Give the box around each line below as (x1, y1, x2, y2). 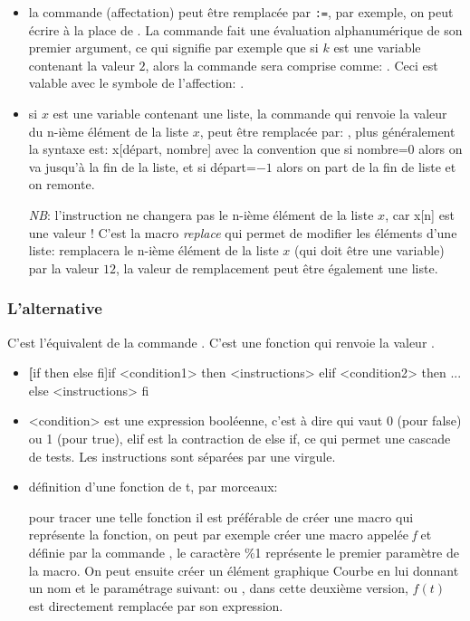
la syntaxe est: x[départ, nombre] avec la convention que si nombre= (28, 139, 408, 158)
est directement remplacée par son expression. (28, 596, 283, 615)
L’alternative (7, 297, 102, 320)
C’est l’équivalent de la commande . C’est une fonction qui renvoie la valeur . (7, 332, 435, 351)
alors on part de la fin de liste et (276, 157, 456, 176)
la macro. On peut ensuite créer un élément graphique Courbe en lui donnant (28, 560, 459, 579)
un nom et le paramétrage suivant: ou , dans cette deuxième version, (28, 578, 408, 597)
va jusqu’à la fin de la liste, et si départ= (28, 157, 256, 176)
